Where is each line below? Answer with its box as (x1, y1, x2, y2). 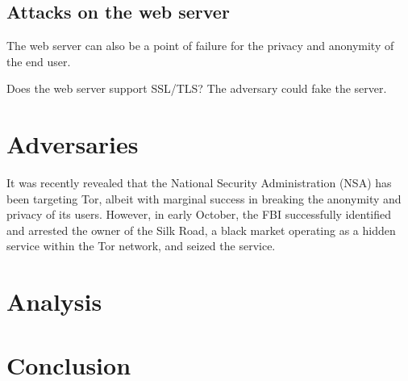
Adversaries (6, 128, 139, 161)
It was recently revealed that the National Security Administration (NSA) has (6, 174, 392, 191)
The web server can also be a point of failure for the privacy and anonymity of (6, 37, 394, 54)
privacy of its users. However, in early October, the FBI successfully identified (6, 206, 392, 223)
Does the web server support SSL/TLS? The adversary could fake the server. (6, 80, 387, 97)
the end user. (6, 52, 71, 69)
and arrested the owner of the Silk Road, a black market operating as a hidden (6, 221, 396, 238)
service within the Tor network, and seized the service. (6, 237, 276, 254)
